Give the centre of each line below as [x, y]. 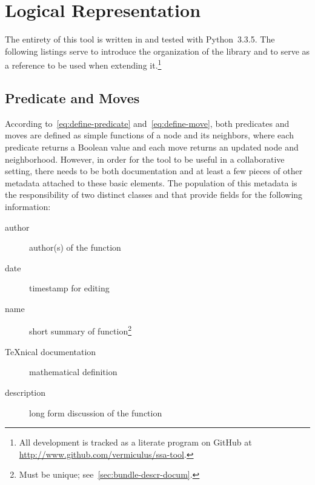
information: [28, 206]
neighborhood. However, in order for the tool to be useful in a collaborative [145, 159]
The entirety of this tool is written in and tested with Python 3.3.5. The [140, 39]
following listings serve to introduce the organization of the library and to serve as [157, 51]
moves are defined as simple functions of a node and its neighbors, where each [149, 135]
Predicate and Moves [72, 97]
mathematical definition [73, 372]
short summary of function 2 [81, 330]
